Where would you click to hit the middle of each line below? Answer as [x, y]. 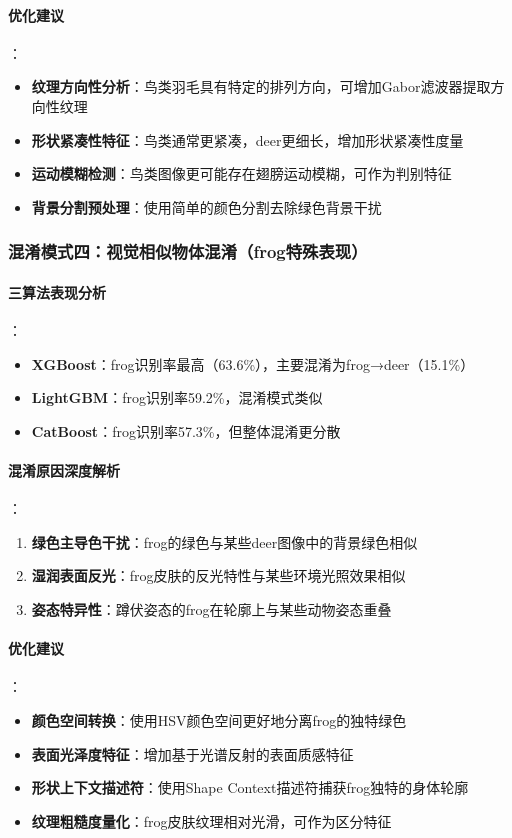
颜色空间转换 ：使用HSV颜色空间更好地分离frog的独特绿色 [219, 719]
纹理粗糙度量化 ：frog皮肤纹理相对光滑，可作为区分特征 [211, 820]
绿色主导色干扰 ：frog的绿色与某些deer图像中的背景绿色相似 [224, 541]
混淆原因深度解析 [64, 469]
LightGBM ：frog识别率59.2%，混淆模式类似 [177, 397]
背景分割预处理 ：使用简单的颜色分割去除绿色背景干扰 [206, 206]
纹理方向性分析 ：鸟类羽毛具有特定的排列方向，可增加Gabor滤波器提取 [261, 86]
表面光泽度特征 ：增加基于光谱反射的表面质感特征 [192, 753]
